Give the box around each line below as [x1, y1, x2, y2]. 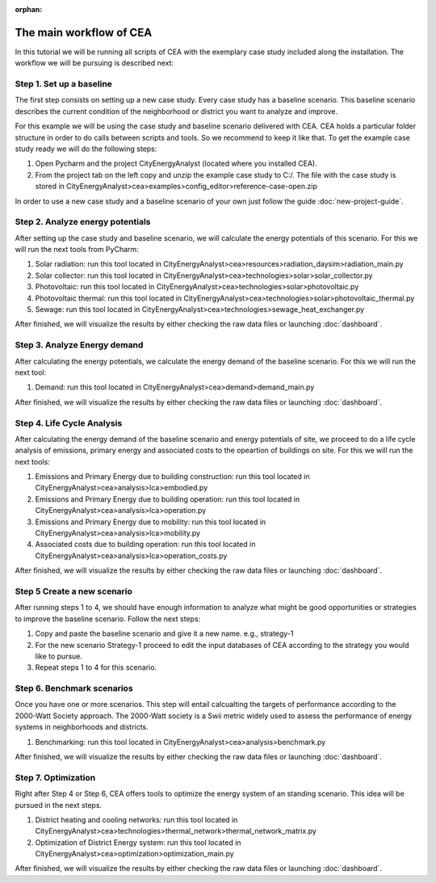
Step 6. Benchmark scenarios [15, 683, 133, 694]
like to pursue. [35, 651, 83, 661]
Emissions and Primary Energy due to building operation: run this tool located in [35, 494, 300, 504]
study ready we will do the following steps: [15, 144, 157, 153]
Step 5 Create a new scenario [15, 586, 133, 597]
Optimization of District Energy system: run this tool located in [35, 837, 241, 847]
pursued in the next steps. [15, 800, 103, 809]
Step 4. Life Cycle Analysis [15, 417, 123, 428]
